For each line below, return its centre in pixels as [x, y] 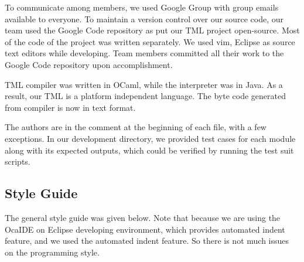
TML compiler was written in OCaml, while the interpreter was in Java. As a [144, 84]
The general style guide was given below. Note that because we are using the [143, 217]
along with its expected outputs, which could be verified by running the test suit [149, 150]
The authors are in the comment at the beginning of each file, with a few [136, 127]
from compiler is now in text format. [70, 107]
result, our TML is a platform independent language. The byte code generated [146, 96]
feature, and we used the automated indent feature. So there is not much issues [147, 241]
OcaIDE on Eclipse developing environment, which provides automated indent [145, 229]
